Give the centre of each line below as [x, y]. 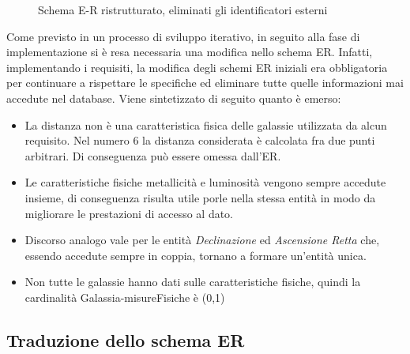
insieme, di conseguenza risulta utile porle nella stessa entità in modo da [200, 197]
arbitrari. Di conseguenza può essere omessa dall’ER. [153, 155]
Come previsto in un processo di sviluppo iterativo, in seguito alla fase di [183, 36]
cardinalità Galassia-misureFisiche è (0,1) [125, 297]
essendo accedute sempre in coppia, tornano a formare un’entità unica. [196, 255]
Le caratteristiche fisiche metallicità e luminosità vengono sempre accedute [205, 182]
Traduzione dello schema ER [126, 339]
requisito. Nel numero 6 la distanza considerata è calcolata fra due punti [200, 140]
